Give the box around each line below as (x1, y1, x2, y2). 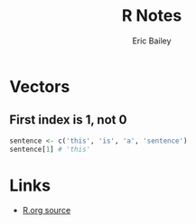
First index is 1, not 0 (9, 112, 127, 127)
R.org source (22, 205, 71, 216)
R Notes (121, 5, 182, 26)
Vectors (9, 76, 70, 97)
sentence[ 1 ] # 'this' (9, 145, 91, 154)
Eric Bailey (132, 35, 172, 46)
